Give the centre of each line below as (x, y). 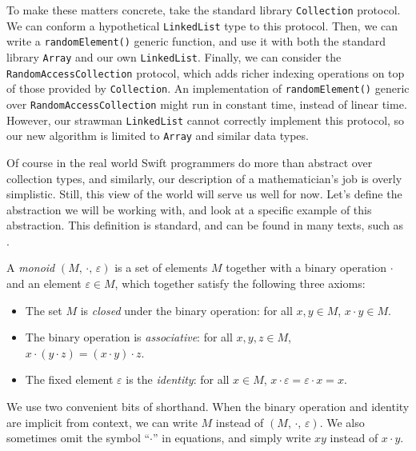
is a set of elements (161, 267)
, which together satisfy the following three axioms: (240, 283)
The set (44, 310)
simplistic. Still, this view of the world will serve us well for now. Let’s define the (204, 194)
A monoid (31, 267)
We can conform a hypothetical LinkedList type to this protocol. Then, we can (202, 25)
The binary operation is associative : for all (129, 337)
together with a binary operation (306, 267)
